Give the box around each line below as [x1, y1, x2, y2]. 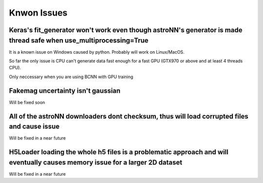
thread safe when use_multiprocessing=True [9, 36, 149, 44]
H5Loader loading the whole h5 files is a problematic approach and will [9, 148, 228, 156]
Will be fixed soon [9, 99, 45, 105]
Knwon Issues [9, 7, 68, 18]
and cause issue [9, 122, 60, 131]
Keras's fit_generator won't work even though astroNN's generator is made [9, 26, 243, 34]
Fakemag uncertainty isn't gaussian [9, 86, 121, 95]
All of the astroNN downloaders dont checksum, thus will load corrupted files [9, 112, 248, 121]
